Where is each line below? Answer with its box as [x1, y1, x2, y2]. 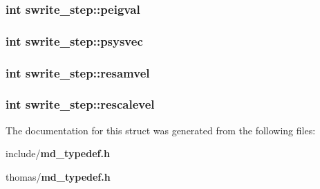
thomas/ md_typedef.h [6, 169, 111, 183]
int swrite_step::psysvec [6, 32, 143, 49]
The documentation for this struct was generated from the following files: [6, 123, 316, 137]
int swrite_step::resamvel [6, 64, 150, 81]
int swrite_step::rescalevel [6, 96, 155, 113]
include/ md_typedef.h [6, 146, 110, 161]
